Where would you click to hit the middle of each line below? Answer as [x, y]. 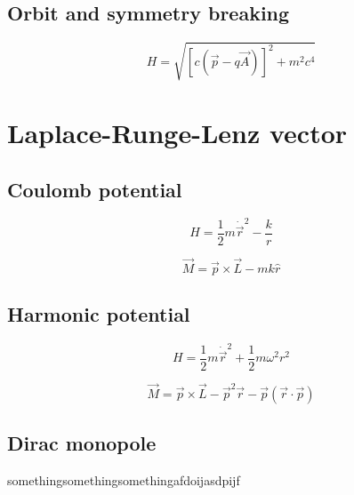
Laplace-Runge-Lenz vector [177, 132]
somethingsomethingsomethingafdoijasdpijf [124, 480]
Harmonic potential [99, 314]
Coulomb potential [95, 189]
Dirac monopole [82, 443]
